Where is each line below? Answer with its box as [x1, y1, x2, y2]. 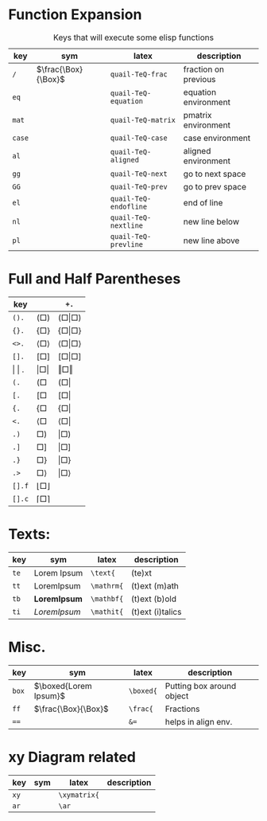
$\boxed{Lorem [33, 680, 93, 691]
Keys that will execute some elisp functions [52, 32, 215, 43]
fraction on [183, 64, 225, 75]
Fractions [164, 703, 200, 714]
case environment [183, 132, 251, 143]
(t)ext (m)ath [130, 580, 179, 591]
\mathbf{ [90, 594, 124, 603]
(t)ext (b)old [130, 593, 177, 604]
